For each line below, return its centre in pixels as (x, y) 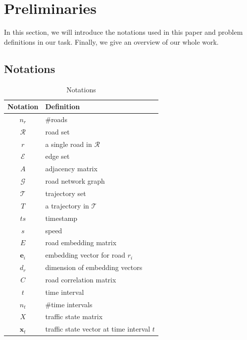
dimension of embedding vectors (94, 267)
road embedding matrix (81, 242)
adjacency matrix (71, 169)
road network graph (75, 181)
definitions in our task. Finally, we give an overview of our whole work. (111, 41)
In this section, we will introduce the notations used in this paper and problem (123, 32)
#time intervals (69, 304)
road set (57, 131)
